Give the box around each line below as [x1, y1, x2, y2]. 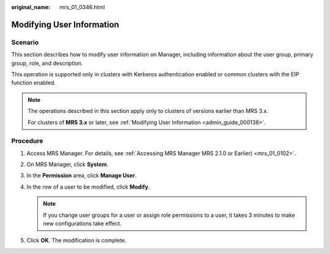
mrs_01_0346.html [59, 4, 105, 10]
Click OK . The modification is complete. [26, 237, 127, 244]
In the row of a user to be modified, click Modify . [26, 183, 150, 191]
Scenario [11, 38, 39, 46]
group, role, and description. [11, 59, 83, 67]
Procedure [11, 137, 43, 145]
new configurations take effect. [43, 220, 122, 227]
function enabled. [11, 79, 56, 87]
